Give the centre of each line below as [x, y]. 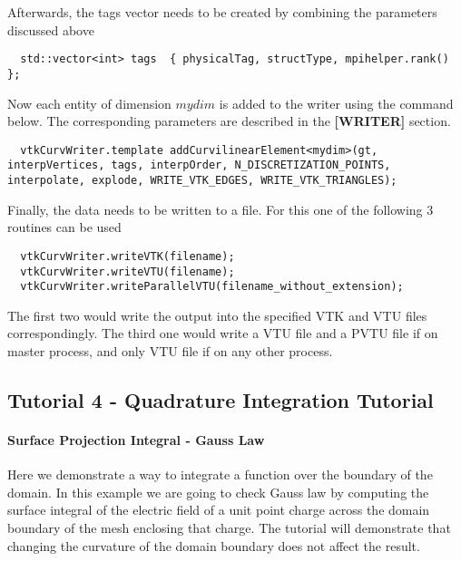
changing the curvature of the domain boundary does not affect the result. [214, 545]
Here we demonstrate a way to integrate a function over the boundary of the [220, 474]
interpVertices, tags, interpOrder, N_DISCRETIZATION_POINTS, [199, 165]
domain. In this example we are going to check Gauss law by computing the [218, 492]
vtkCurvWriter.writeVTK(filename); [128, 256]
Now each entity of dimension [89, 103]
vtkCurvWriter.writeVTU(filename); [128, 271]
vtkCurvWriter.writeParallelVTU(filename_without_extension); [212, 287]
